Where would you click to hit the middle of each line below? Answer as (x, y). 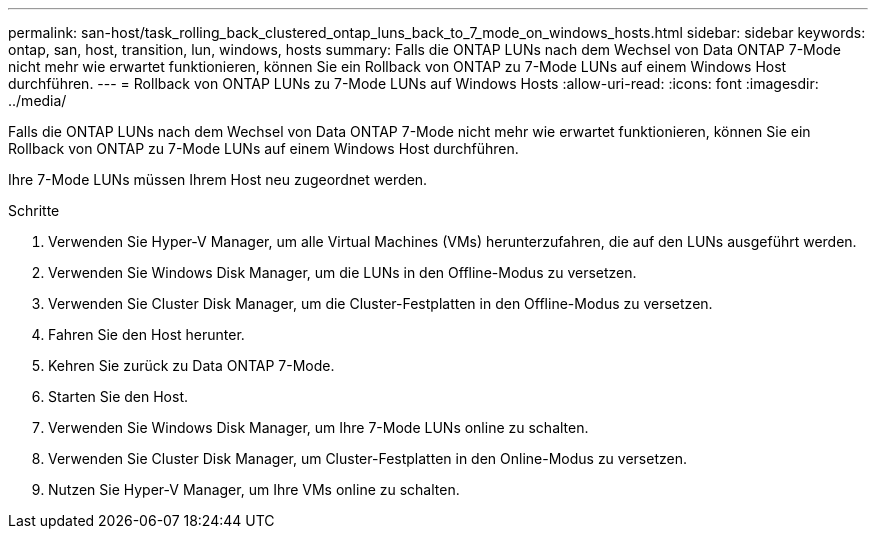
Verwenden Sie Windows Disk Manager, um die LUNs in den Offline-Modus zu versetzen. (342, 272)
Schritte (34, 210)
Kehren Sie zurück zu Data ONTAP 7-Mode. (191, 365)
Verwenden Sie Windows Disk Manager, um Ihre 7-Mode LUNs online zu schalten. (318, 427)
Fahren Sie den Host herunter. (146, 334)
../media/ (37, 100)
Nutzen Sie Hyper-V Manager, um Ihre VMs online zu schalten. (254, 489)
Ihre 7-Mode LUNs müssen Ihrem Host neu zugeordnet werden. (218, 179)
